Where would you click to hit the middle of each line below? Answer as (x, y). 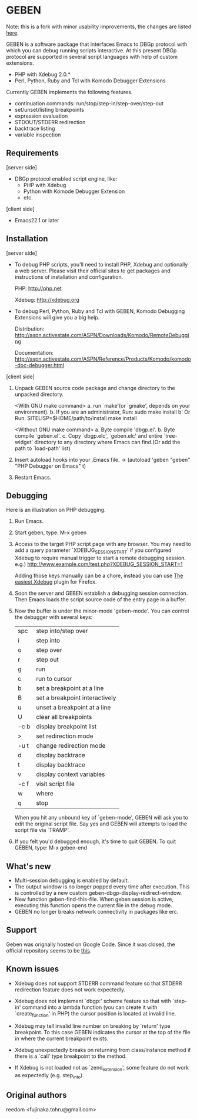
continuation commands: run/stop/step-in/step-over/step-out (89, 103)
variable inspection (38, 134)
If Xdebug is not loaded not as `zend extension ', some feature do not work (102, 1068)
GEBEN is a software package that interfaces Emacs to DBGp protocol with (97, 44)
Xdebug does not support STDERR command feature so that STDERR (98, 983)
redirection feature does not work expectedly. (70, 990)
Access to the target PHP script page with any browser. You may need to (103, 544)
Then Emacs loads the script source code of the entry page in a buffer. (100, 600)
